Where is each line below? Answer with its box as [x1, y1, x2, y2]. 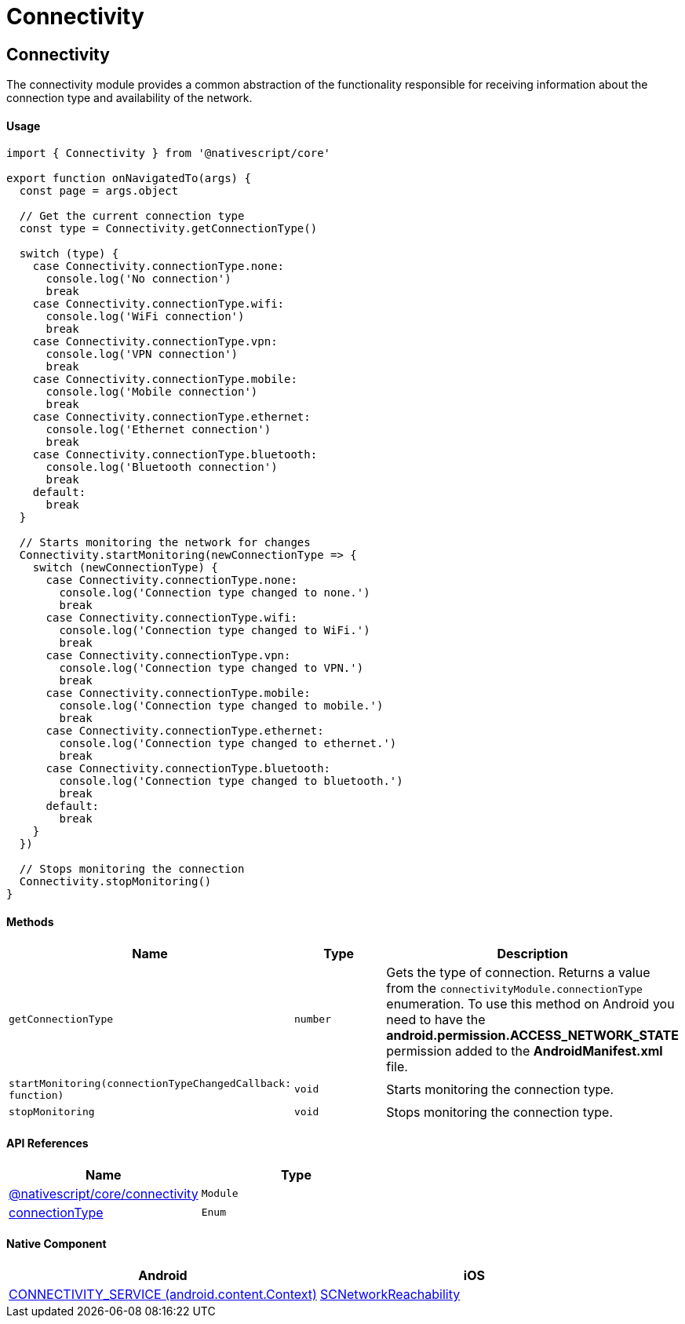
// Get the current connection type [19, 210, 245, 223]
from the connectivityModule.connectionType [386, 979, 643, 996]
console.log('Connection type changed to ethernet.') [59, 737, 397, 750]
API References [6, 1136, 89, 1151]
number [294, 1013, 331, 1026]
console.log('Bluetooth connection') [46, 461, 278, 474]
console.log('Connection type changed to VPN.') [59, 662, 364, 675]
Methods [6, 915, 54, 928]
